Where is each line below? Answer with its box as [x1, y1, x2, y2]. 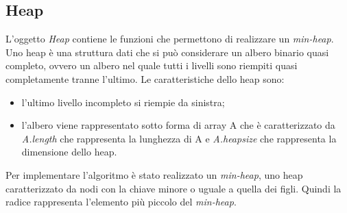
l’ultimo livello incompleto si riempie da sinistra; [21, 95, 225, 109]
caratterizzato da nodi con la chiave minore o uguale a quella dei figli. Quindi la [5, 181, 342, 195]
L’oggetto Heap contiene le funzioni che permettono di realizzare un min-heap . [5, 32, 334, 46]
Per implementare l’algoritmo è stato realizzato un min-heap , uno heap [5, 167, 303, 181]
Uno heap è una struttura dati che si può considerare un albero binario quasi [5, 45, 329, 59]
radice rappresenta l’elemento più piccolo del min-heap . [5, 195, 237, 209]
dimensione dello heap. [21, 145, 117, 159]
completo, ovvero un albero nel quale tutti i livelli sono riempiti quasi [5, 58, 298, 73]
